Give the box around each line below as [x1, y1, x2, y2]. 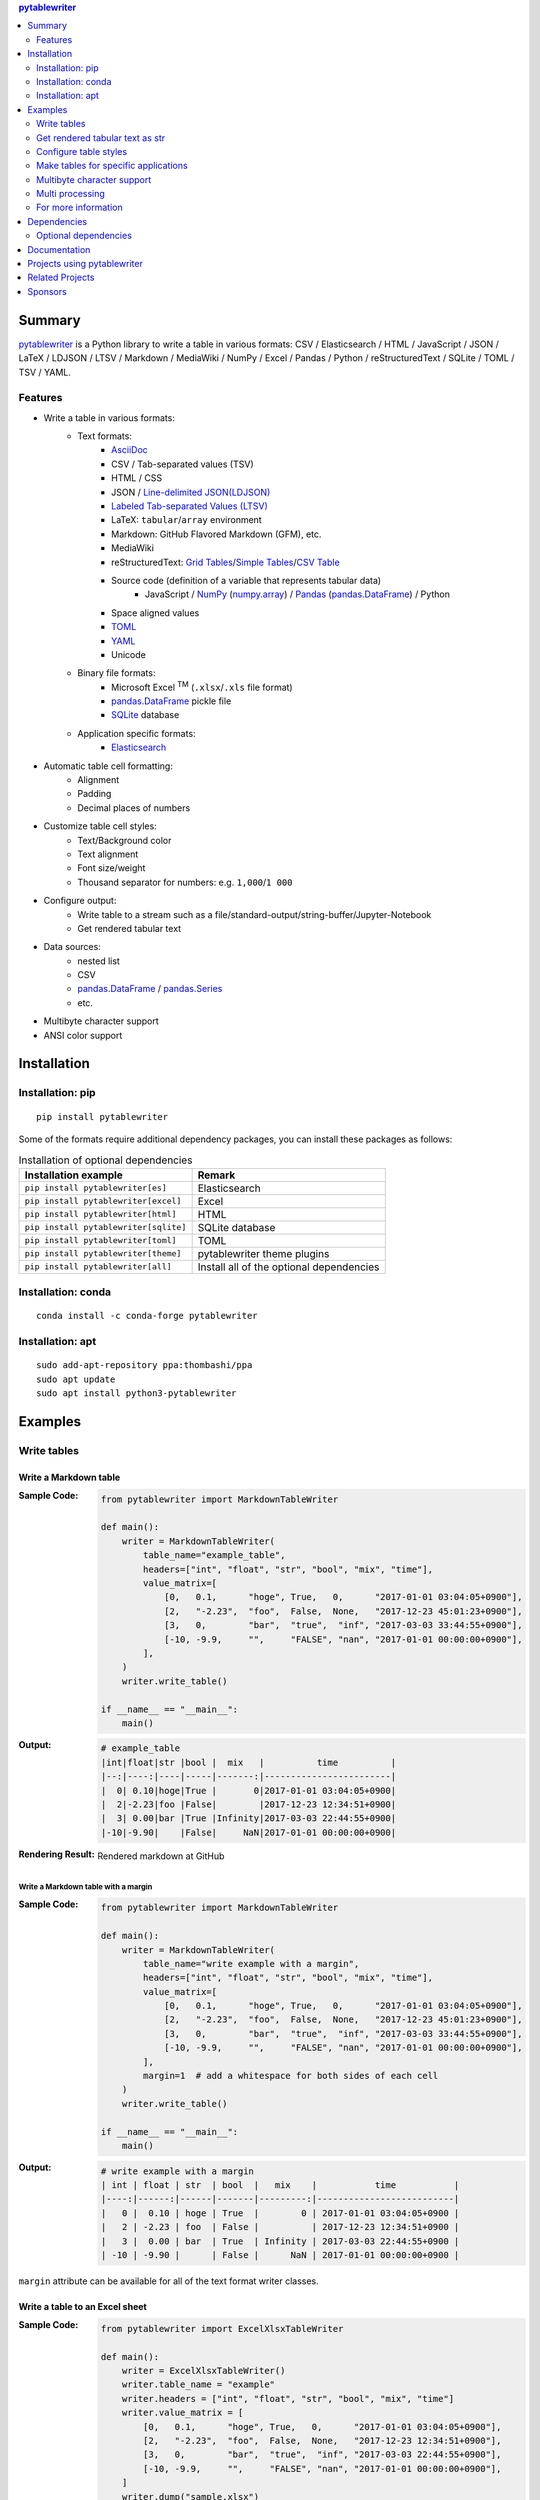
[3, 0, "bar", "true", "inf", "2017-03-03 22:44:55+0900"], [143, 2449, 502, 2460]
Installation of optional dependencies [18, 1153, 193, 1167]
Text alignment [77, 848, 139, 860]
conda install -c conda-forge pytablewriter [36, 1310, 259, 1322]
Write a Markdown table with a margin [18, 1882, 153, 1892]
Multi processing [36, 188, 105, 200]
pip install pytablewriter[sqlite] [24, 1222, 187, 1233]
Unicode [111, 648, 147, 660]
